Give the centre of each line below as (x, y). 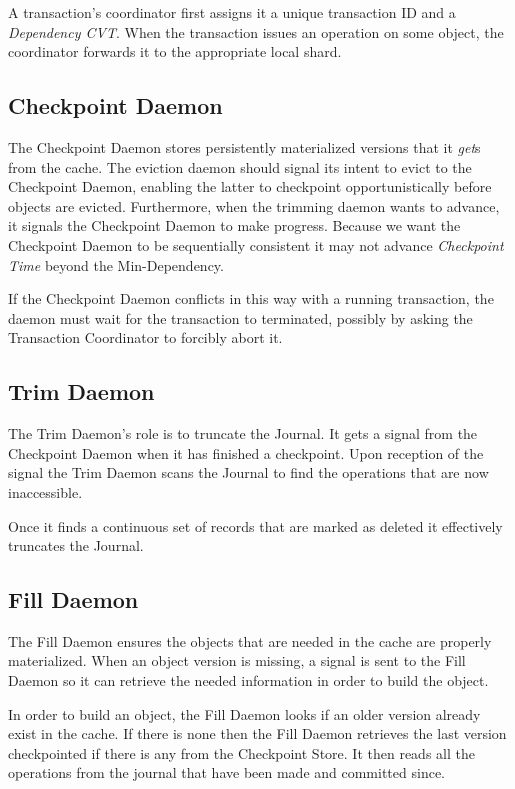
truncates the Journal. (76, 545)
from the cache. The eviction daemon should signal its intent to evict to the (240, 166)
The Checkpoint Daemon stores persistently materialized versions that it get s (244, 146)
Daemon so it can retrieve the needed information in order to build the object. (248, 680)
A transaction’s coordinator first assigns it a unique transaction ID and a (232, 12)
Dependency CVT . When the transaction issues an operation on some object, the (256, 31)
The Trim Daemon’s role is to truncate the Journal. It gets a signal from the (243, 433)
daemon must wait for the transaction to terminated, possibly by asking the (240, 317)
